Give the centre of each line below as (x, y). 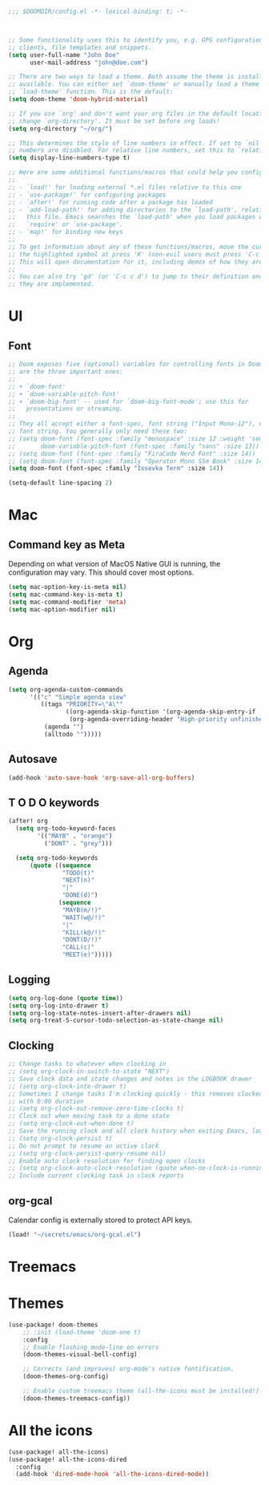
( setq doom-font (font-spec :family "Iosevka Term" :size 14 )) (116, 469)
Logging (29, 980)
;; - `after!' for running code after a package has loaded (111, 202)
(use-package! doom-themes (53, 1325)
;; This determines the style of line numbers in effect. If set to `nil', (137, 143)
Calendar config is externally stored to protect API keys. (100, 1220)
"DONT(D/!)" (82, 940)
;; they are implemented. (51, 284)
